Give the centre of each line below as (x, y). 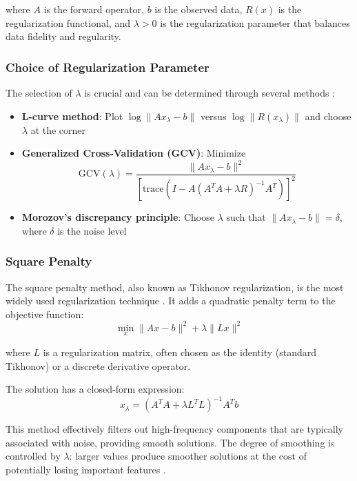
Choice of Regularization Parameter (108, 67)
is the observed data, (198, 9)
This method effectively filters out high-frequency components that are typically (174, 429)
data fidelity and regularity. (63, 36)
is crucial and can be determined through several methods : (210, 92)
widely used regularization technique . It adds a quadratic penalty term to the (171, 301)
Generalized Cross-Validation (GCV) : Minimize (134, 153)
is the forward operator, (94, 9)
